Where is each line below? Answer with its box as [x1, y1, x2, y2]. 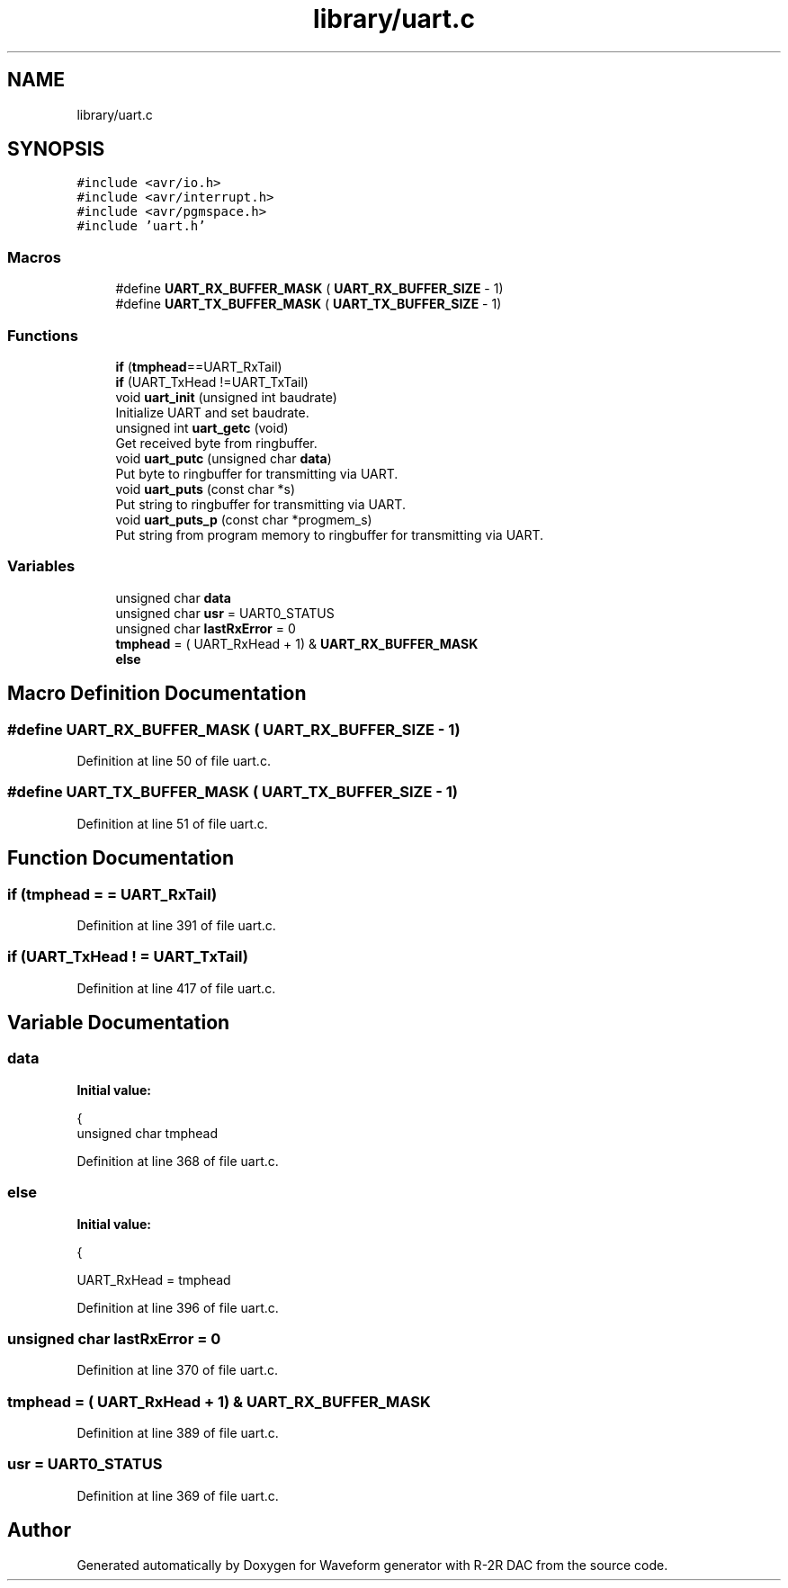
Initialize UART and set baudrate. [115, 404, 309, 420]
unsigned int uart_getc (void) [115, 419, 289, 435]
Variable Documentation [7, 1011, 230, 1035]
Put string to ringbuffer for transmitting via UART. [115, 496, 406, 512]
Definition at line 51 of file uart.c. [76, 815, 268, 831]
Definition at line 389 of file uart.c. [76, 1425, 279, 1441]
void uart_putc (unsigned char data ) [115, 450, 332, 466]
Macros [7, 247, 61, 266]
